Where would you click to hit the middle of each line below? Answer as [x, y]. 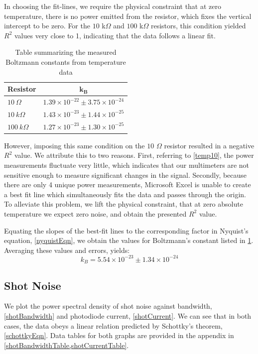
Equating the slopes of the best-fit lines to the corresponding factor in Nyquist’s [126, 230]
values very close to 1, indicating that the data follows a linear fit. [115, 35]
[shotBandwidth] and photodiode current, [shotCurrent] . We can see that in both [128, 316]
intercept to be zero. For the [47, 26]
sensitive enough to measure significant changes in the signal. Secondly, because [126, 175]
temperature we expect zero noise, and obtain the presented [95, 213]
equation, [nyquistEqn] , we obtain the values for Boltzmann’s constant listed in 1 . [129, 240]
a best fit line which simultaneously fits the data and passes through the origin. [125, 194]
